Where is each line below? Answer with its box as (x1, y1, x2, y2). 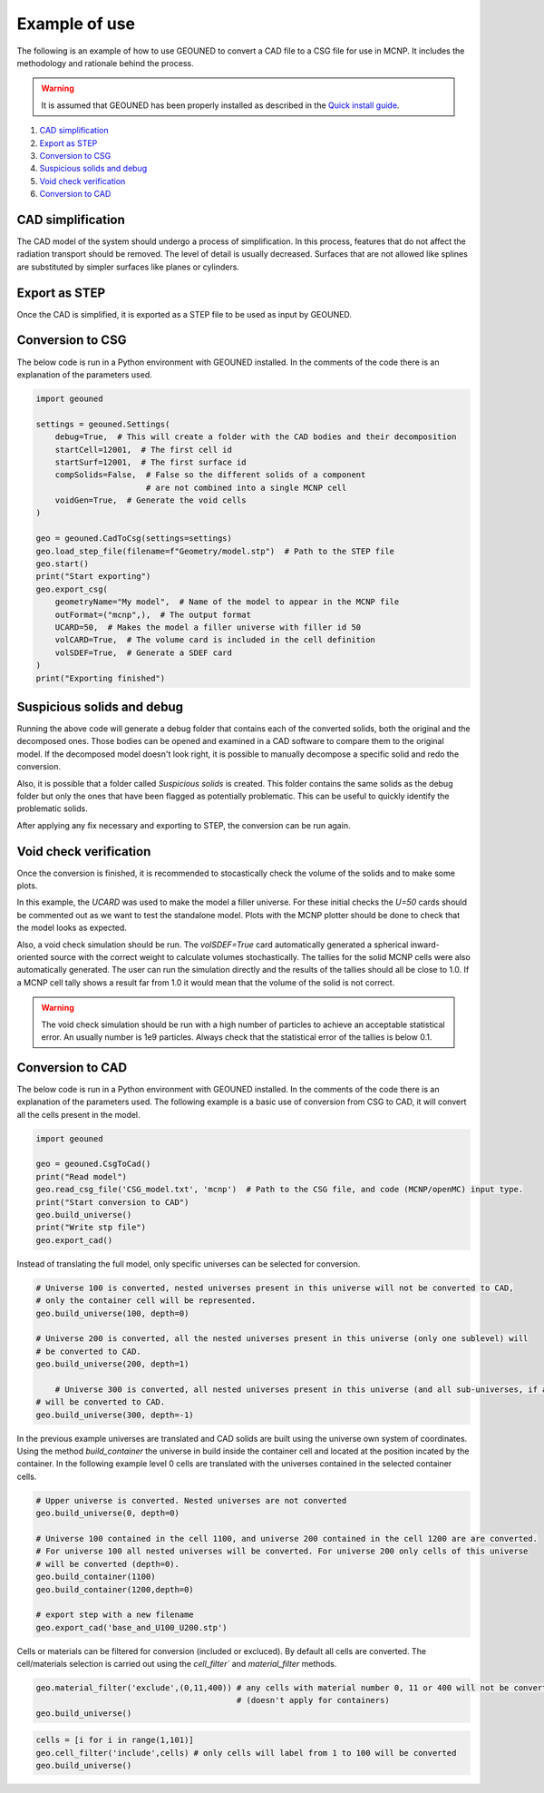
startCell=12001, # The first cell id (54, 445, 233, 455)
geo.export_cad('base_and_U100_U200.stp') (35, 1622, 228, 1632)
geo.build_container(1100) (35, 1572, 156, 1582)
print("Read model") (35, 1171, 127, 1181)
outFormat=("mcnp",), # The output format (54, 609, 251, 620)
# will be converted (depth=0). (35, 1559, 180, 1569)
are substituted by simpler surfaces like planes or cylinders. (16, 261, 240, 272)
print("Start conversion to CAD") (35, 1197, 189, 1207)
